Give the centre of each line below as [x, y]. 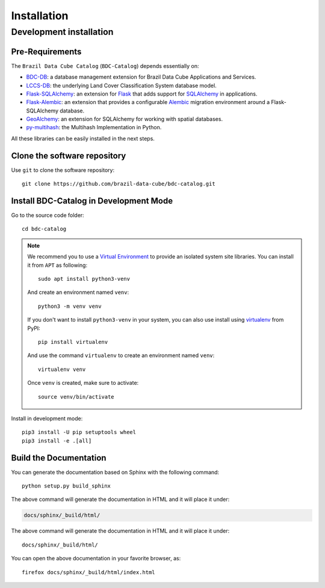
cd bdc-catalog [44, 229]
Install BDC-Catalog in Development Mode [92, 201]
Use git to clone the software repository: [63, 170]
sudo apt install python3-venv [84, 279]
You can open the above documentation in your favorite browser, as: [96, 559]
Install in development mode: [47, 418]
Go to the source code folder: [48, 215]
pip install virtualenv [73, 342]
